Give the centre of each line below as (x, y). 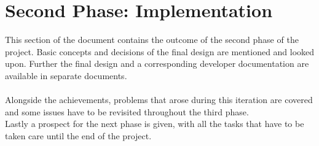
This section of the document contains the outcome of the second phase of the (152, 40)
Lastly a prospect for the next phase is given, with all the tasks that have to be (155, 124)
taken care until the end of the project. (78, 135)
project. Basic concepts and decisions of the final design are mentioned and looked (160, 51)
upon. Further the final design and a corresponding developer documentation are (157, 63)
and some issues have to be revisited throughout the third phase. (127, 111)
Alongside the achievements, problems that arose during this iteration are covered (159, 100)
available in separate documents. (66, 75)
